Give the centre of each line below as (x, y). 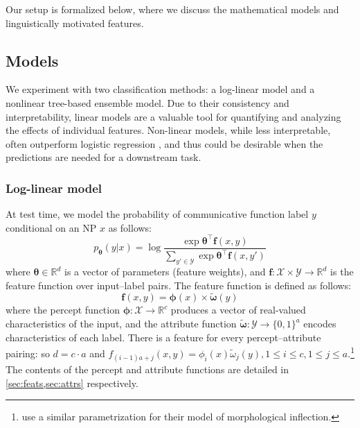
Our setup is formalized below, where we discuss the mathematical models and (172, 9)
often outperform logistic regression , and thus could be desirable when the (164, 143)
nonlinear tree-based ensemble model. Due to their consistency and (147, 102)
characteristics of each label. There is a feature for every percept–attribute (163, 337)
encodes (320, 324)
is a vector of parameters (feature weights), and (165, 272)
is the (342, 272)
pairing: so (28, 353)
